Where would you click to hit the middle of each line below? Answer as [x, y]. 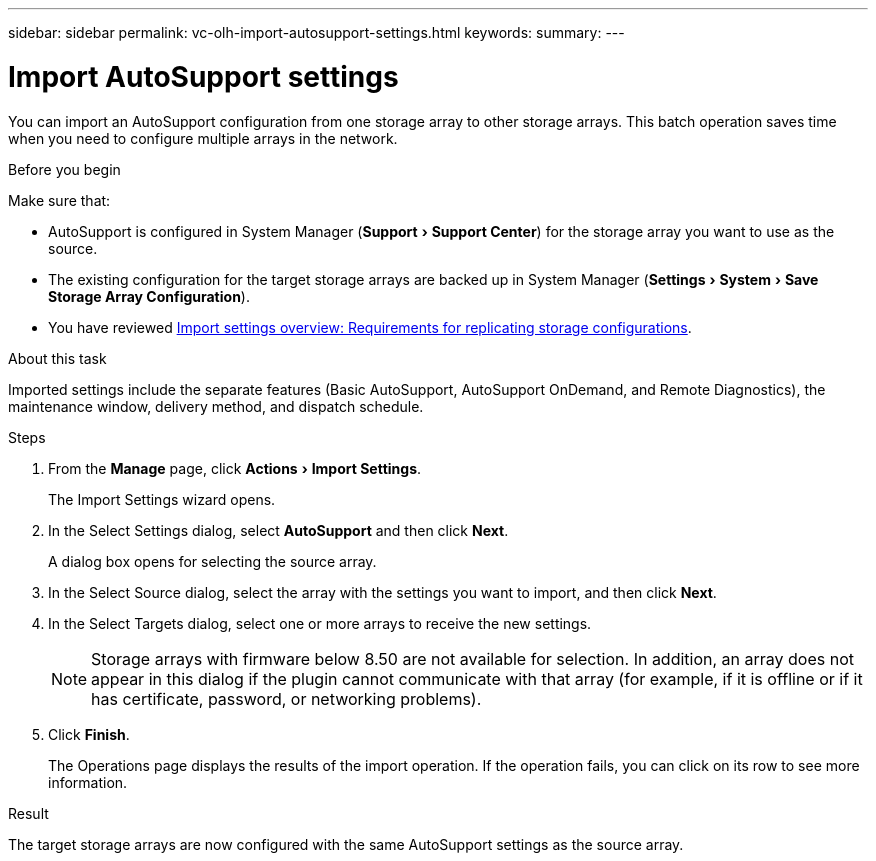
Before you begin [64, 169]
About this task [57, 358]
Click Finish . [89, 734]
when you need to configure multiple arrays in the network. [203, 138]
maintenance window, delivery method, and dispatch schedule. [216, 406]
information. [88, 782]
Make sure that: [59, 200]
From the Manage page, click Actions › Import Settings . [235, 468]
